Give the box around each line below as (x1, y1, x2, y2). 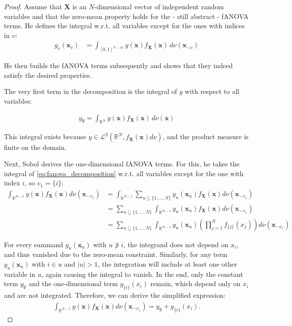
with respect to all (185, 86, 239, 96)
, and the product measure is (162, 131, 249, 142)
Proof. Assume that (4, 1, 62, 11)
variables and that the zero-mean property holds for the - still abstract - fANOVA (4, 11, 249, 21)
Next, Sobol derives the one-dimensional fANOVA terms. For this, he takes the (4, 159, 240, 169)
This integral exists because (4, 131, 86, 142)
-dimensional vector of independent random (94, 1, 224, 11)
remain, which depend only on (150, 278, 241, 289)
